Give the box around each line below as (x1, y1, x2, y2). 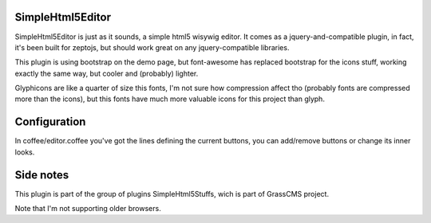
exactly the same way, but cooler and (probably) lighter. (14, 68, 199, 78)
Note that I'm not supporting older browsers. (14, 204, 161, 213)
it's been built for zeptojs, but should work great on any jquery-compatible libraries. (14, 42, 290, 52)
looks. (14, 147, 35, 157)
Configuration (14, 115, 86, 129)
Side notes (14, 168, 69, 182)
